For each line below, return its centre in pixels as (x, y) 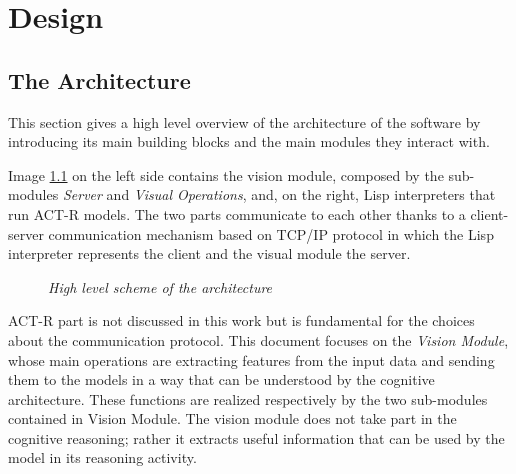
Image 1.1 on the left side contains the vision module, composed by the (226, 174)
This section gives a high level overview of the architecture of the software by (244, 121)
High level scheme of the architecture (160, 286)
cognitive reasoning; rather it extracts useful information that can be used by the (256, 437)
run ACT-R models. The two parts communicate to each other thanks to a (237, 213)
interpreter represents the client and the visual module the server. (209, 253)
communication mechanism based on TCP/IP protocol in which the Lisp (271, 233)
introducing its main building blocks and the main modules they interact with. (249, 141)
